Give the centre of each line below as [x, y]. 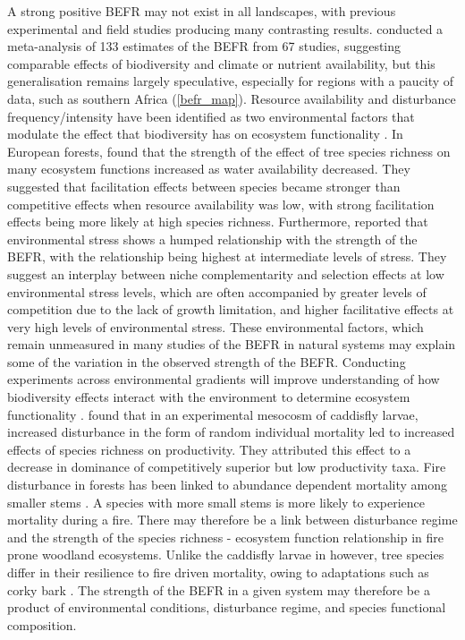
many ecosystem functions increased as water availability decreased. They [209, 169]
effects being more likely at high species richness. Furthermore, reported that [218, 222]
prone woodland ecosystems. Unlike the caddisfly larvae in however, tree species [226, 555]
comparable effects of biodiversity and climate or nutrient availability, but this [221, 63]
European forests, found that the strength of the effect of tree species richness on [229, 151]
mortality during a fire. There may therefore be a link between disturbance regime [232, 520]
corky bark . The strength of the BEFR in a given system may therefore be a [219, 589]
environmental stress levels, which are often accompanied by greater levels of [217, 291]
